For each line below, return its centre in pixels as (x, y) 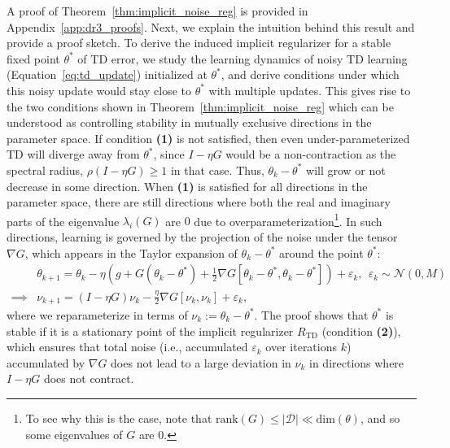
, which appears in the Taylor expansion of (131, 252)
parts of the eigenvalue (63, 221)
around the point (321, 252)
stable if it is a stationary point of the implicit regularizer (150, 331)
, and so (380, 418)
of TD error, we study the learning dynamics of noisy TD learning (242, 58)
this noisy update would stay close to (99, 90)
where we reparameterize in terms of (97, 314)
